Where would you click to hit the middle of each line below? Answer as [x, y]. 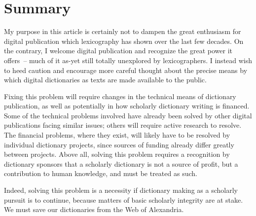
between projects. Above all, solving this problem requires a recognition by [117, 154]
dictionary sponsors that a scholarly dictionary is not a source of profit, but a [121, 163]
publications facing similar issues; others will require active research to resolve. [123, 125]
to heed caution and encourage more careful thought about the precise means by [126, 70]
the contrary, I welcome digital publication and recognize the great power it [118, 51]
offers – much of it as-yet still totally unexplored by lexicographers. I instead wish [128, 60]
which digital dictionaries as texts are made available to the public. [105, 80]
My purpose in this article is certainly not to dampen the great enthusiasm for [123, 31]
